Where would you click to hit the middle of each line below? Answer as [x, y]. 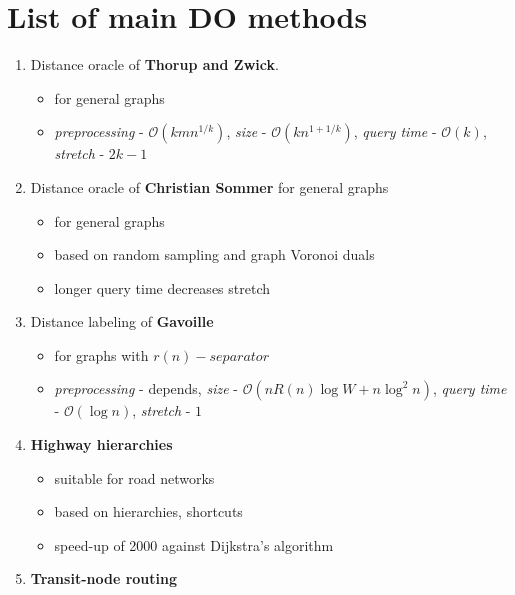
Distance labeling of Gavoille [122, 321]
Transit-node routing [103, 578]
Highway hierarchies [101, 444]
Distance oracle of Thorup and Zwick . [154, 64]
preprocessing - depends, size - [146, 388]
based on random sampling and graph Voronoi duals [214, 254]
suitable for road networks [134, 477]
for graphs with [101, 354]
